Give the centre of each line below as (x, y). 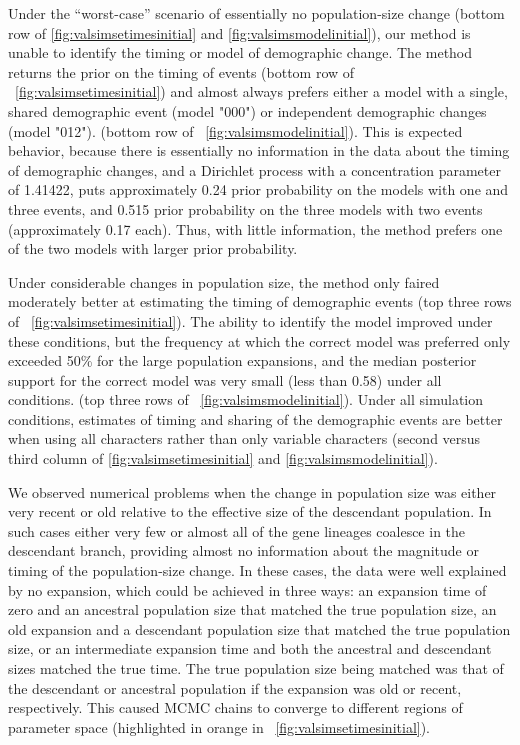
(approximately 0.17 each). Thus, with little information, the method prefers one (255, 228)
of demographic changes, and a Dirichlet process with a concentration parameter (254, 169)
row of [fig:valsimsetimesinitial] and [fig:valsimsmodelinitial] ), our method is (239, 32)
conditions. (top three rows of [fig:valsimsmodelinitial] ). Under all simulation (246, 399)
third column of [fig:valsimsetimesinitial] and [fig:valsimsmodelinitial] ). (223, 458)
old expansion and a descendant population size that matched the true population (259, 628)
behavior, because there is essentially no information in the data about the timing (259, 150)
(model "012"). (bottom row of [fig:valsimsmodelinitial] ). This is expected (235, 130)
